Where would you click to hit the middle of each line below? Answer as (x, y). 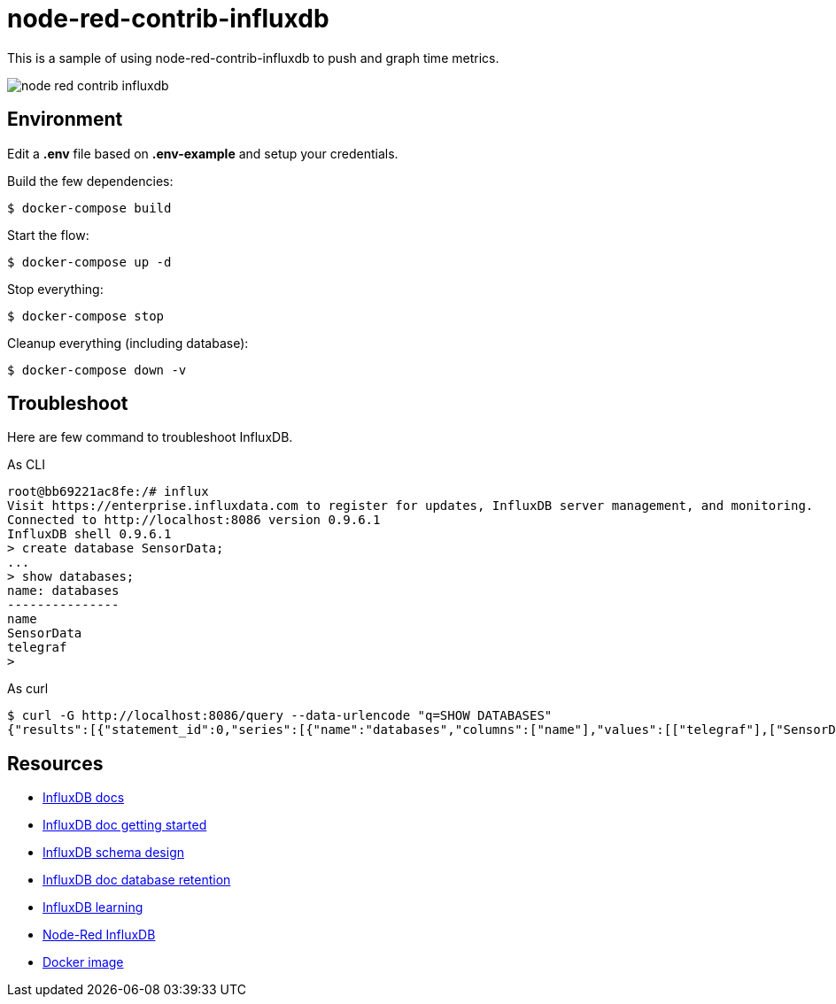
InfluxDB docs (84, 798)
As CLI (26, 465)
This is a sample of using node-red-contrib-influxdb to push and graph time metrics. (253, 58)
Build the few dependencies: (90, 181)
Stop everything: (55, 289)
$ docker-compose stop (86, 316)
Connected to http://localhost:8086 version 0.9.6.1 (194, 520)
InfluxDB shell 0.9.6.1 (89, 534)
